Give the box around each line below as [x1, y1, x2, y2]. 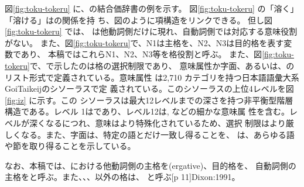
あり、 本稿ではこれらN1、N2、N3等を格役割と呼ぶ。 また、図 [21, 48, 262, 60]
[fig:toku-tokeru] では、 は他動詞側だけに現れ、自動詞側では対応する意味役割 [5, 25, 298, 37]
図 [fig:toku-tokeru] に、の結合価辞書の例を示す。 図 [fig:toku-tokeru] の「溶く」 [5, 2, 299, 14]
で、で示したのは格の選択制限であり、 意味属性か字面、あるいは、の [29, 59, 295, 71]
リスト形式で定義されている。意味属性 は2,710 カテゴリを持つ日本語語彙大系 [5, 71, 299, 83]
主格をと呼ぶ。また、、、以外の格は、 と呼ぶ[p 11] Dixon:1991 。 [5, 171, 240, 183]
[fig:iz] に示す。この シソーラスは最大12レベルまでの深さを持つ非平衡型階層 [5, 93, 293, 106]
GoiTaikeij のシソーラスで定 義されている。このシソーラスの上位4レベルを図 [5, 82, 294, 95]
